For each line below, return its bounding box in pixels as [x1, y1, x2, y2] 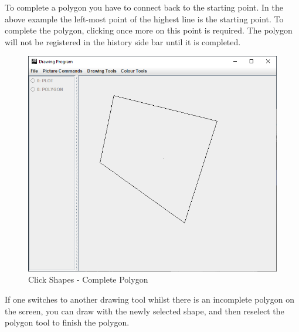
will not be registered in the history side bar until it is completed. [5, 35, 241, 48]
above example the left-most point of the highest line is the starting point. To [5, 12, 284, 25]
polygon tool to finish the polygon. [5, 316, 130, 328]
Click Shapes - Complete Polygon [28, 273, 148, 286]
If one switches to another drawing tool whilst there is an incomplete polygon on [5, 293, 294, 306]
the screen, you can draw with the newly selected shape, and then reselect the [5, 304, 284, 317]
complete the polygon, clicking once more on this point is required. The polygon [5, 24, 293, 36]
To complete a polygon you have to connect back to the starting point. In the [5, 1, 283, 13]
